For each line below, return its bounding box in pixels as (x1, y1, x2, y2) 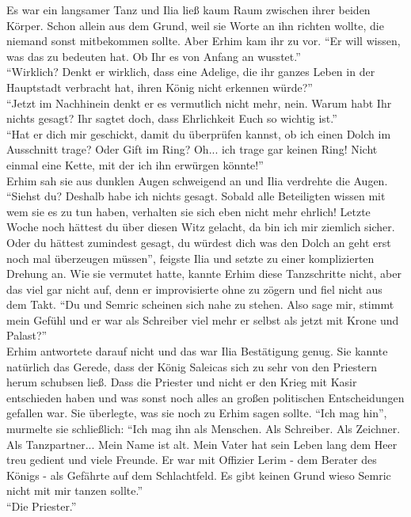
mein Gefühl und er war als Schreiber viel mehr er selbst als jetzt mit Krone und (6, 311, 399, 328)
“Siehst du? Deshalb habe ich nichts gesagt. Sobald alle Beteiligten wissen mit (6, 188, 386, 204)
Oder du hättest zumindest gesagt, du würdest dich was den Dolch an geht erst (6, 234, 391, 250)
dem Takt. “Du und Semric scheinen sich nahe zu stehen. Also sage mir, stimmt (6, 296, 394, 313)
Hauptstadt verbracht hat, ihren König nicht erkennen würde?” (6, 78, 313, 95)
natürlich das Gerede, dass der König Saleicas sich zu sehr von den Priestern (6, 358, 378, 374)
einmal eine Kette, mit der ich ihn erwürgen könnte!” (6, 156, 264, 173)
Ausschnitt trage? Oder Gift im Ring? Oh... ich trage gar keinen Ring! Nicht (6, 141, 378, 158)
